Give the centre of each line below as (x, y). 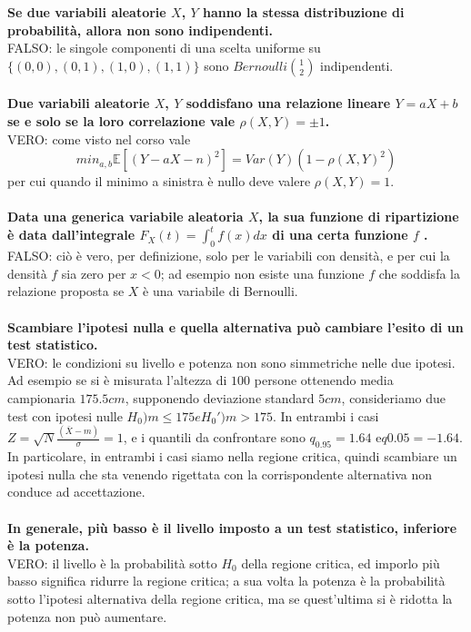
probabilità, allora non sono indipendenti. (140, 30)
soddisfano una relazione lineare (288, 103)
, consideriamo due (394, 397)
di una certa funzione (340, 235)
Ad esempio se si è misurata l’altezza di (117, 380)
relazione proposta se (66, 291)
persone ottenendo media (324, 380)
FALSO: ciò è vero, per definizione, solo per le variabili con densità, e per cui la (229, 256)
